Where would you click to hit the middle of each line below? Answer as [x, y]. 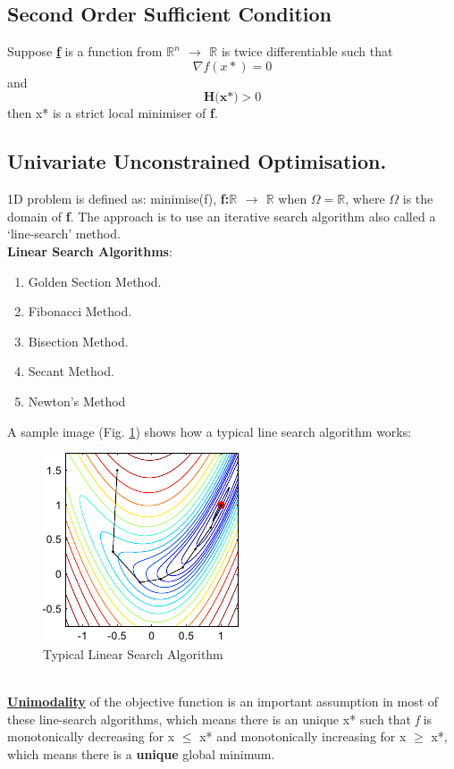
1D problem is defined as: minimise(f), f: [118, 199]
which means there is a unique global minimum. [141, 753]
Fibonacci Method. [80, 311]
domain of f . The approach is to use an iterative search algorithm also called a [222, 216]
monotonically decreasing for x [91, 736]
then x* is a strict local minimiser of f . [113, 113]
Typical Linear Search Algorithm [133, 653]
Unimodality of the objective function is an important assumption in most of [223, 701]
